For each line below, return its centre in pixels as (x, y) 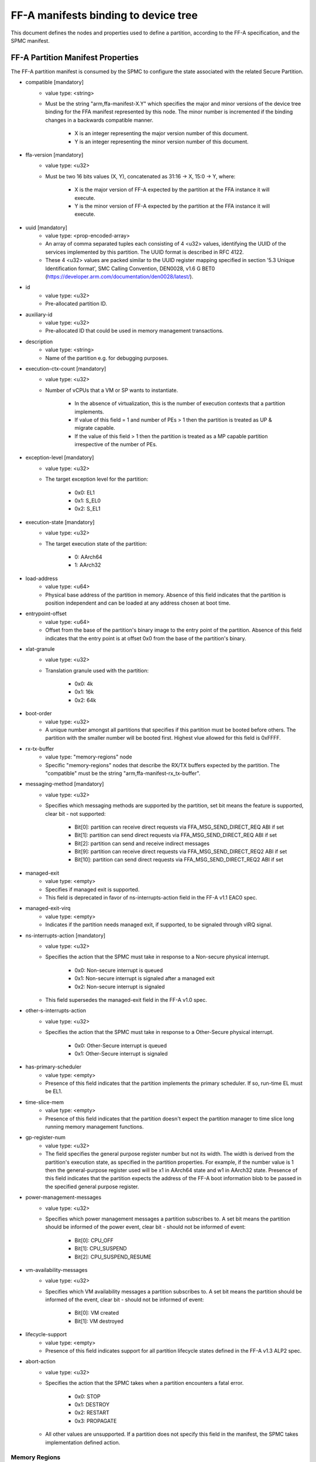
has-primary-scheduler (54, 1067)
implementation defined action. (83, 1442)
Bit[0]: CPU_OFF (94, 1240)
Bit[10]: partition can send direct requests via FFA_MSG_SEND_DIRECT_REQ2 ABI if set (179, 860)
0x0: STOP (87, 1396)
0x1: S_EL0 (88, 501)
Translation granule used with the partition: (97, 670)
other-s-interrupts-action (56, 1011)
